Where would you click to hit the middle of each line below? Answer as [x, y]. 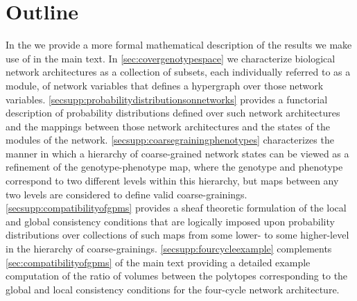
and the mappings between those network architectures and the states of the [168, 126]
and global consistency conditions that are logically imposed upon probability [170, 221]
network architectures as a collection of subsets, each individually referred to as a [178, 72]
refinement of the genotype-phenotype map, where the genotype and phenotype [174, 167]
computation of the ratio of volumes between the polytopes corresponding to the [177, 276]
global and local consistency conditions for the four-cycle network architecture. [173, 289]
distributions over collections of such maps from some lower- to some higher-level [177, 235]
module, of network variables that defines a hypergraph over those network [165, 85]
